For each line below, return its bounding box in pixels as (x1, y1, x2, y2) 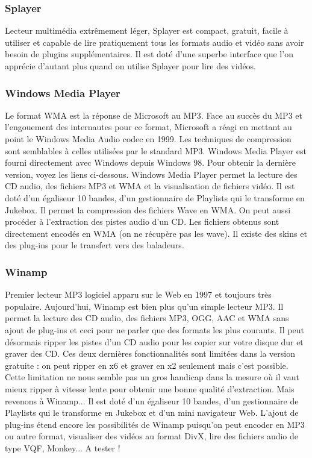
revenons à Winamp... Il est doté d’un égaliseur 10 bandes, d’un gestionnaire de (5, 394, 299, 407)
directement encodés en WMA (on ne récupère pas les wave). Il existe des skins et (5, 227, 307, 239)
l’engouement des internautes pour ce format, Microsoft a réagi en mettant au (5, 121, 292, 133)
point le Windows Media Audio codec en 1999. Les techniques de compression (5, 133, 292, 145)
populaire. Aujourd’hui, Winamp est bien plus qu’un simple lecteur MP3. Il (5, 300, 284, 312)
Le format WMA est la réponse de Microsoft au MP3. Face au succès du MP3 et (5, 108, 302, 121)
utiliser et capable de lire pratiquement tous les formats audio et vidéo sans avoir (5, 36, 304, 48)
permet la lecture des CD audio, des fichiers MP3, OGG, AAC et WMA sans (5, 312, 289, 324)
